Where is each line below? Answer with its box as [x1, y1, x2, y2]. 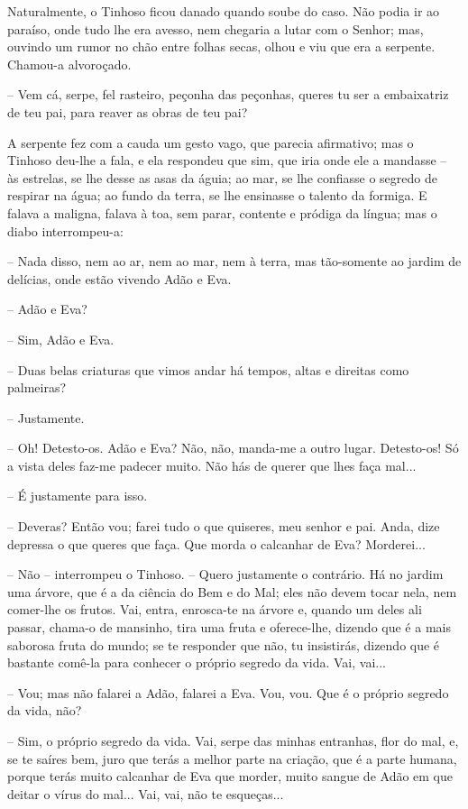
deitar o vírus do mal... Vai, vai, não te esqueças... [7, 784, 284, 803]
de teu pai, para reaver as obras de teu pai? [7, 102, 248, 121]
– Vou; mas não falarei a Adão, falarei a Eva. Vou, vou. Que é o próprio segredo [7, 683, 449, 702]
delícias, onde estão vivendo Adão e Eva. [7, 269, 232, 288]
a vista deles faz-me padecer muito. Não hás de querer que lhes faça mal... [7, 455, 417, 474]
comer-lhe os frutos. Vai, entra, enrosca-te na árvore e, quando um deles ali [7, 600, 422, 619]
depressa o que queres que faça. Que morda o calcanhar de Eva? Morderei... [7, 534, 426, 553]
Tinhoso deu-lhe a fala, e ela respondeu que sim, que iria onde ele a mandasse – [7, 151, 447, 170]
